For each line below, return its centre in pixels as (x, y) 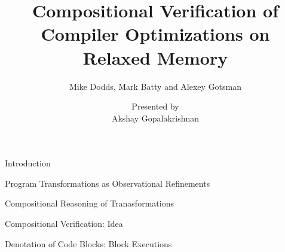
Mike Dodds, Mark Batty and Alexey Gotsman (155, 86)
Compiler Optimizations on (155, 34)
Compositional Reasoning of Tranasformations (89, 203)
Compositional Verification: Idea (64, 224)
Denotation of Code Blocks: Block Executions (88, 243)
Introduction (28, 163)
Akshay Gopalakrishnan (155, 118)
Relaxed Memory (155, 57)
